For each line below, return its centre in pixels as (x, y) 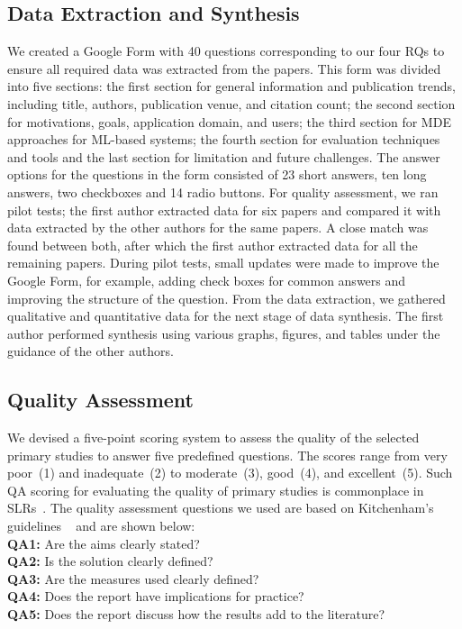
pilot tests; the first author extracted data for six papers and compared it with (224, 210)
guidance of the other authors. (91, 351)
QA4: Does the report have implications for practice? (156, 596)
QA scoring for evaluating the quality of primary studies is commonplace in (216, 490)
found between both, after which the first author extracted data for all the (213, 245)
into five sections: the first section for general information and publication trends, (232, 86)
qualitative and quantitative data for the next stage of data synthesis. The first (226, 316)
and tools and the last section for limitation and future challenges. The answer (224, 156)
